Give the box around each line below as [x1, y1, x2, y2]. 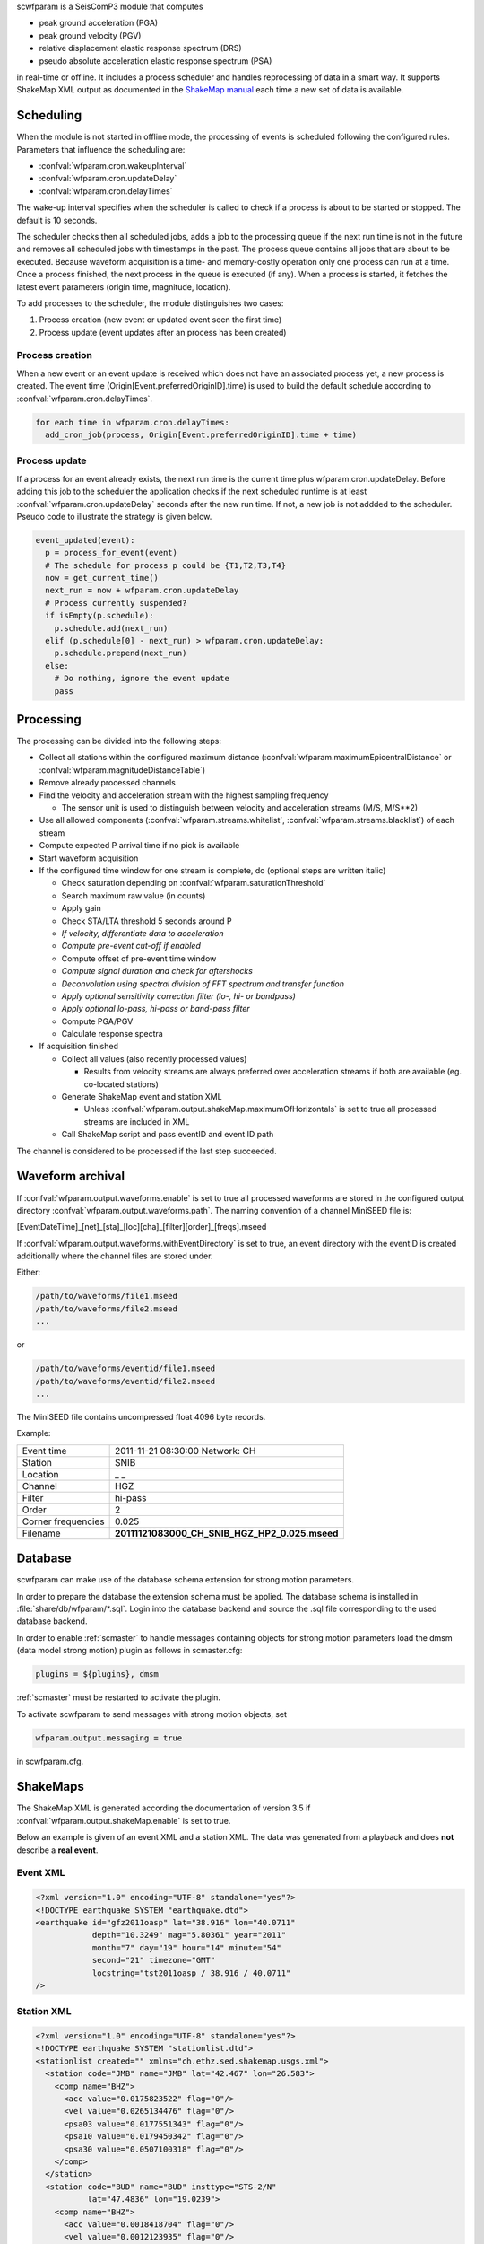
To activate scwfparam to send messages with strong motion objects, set [16, 1708, 287, 1719]
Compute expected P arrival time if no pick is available [39, 840, 240, 851]
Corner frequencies [22, 1515, 105, 1528]
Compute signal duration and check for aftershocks [61, 966, 253, 977]
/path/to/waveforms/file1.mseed [35, 1291, 178, 1302]
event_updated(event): [35, 535, 135, 545]
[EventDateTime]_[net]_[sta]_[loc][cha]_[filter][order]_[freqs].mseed [16, 1222, 267, 1232]
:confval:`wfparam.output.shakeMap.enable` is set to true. [16, 1815, 231, 1826]
